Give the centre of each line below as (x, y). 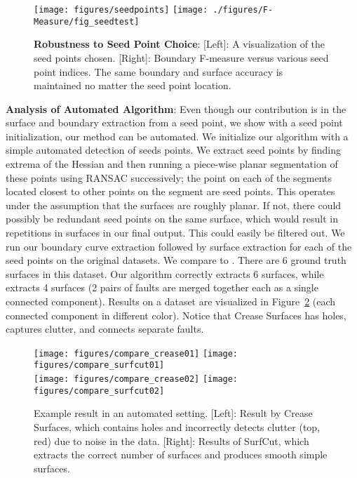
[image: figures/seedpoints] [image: (121, 10)
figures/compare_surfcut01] (99, 365)
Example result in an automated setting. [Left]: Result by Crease (173, 413)
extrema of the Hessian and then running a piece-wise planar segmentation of (172, 164)
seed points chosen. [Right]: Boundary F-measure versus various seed (181, 57)
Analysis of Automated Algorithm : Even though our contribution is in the (176, 108)
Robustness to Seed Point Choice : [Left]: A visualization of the (180, 44)
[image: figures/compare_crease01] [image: (136, 353)
